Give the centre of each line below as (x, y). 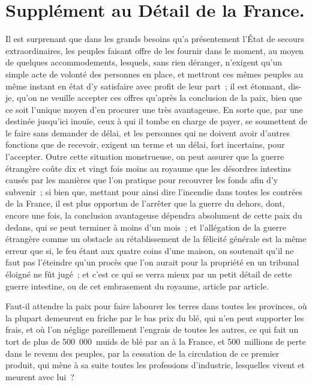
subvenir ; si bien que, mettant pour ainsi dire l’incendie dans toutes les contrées (154, 191)
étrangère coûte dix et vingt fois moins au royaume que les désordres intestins (148, 168)
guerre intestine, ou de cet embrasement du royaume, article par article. (137, 286)
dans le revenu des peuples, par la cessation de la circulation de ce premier (142, 353)
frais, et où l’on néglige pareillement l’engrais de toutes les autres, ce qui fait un (152, 329)
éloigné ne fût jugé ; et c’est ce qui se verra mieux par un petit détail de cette (149, 274)
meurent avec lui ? (40, 376)
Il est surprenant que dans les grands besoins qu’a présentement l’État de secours (155, 39)
